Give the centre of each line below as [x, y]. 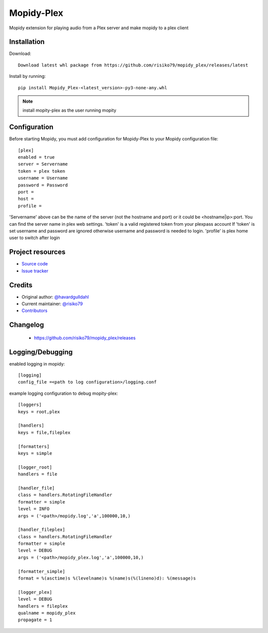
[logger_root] [35, 467]
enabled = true [36, 157]
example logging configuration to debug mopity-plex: [64, 393]
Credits [21, 285]
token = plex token [42, 171]
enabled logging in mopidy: [37, 364]
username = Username [43, 178]
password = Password [43, 185]
